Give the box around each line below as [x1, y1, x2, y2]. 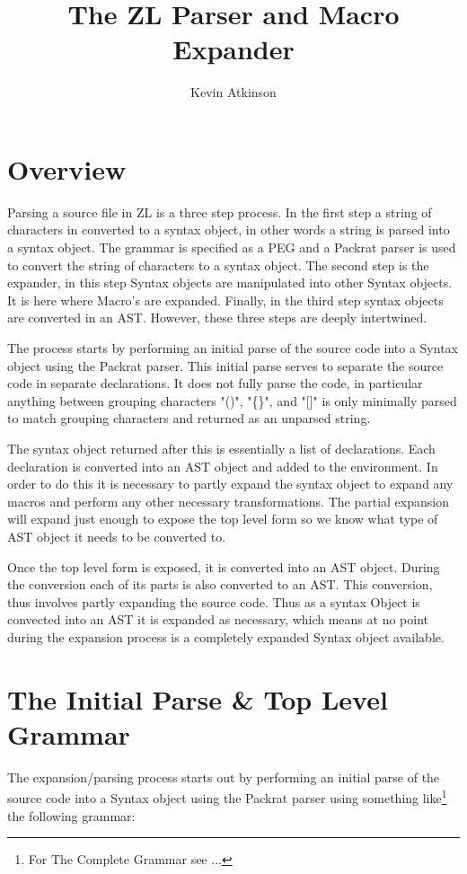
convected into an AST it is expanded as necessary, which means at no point [7, 610, 428, 629]
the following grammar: [7, 806, 136, 825]
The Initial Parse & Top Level [7, 680, 388, 717]
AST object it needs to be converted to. [7, 526, 226, 545]
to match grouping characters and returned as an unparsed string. [7, 409, 371, 428]
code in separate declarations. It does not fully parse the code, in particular [7, 374, 423, 393]
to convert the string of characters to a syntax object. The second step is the [7, 255, 429, 274]
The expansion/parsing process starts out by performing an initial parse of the [7, 767, 440, 786]
